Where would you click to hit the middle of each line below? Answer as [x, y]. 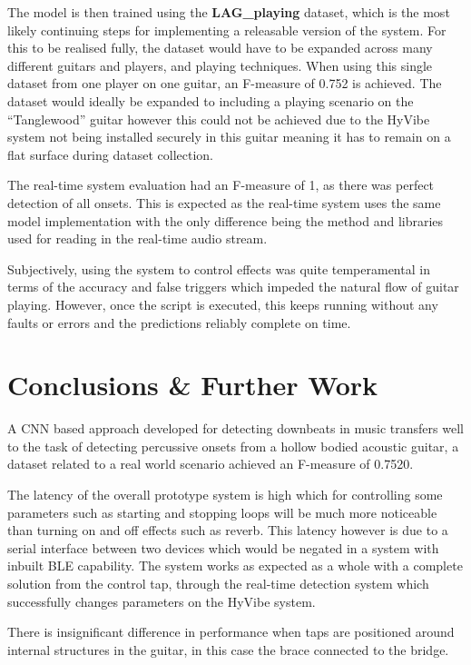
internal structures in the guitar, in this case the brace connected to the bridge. [228, 649]
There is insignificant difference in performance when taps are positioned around [231, 632]
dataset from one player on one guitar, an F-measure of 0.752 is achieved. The [225, 83]
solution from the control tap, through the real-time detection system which [218, 583]
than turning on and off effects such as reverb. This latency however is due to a [228, 530]
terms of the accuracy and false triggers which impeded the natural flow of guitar [233, 287]
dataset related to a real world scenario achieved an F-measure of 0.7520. [211, 464]
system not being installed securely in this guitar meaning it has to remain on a [229, 137]
